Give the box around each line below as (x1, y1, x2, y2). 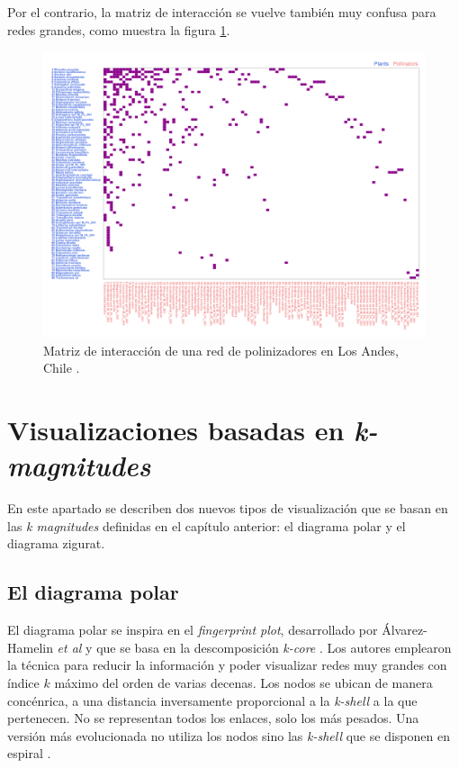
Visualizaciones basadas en (7, 411, 345, 448)
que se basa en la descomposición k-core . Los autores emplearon (96, 637, 452, 656)
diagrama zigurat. (7, 534, 105, 553)
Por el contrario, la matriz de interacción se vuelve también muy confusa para (7, 3, 436, 21)
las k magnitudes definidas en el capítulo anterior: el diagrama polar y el (7, 516, 406, 535)
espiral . (7, 744, 51, 763)
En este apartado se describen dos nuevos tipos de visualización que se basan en (7, 499, 448, 518)
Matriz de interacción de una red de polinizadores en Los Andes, (43, 340, 399, 359)
